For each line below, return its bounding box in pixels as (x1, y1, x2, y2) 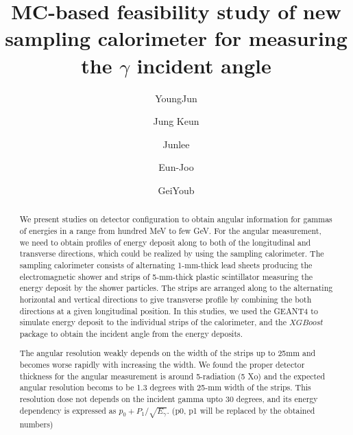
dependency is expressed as (19, 404, 117, 416)
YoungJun (155, 91, 197, 105)
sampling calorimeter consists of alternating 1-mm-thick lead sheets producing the (19, 259, 313, 270)
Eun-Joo (158, 160, 194, 174)
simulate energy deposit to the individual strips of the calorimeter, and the (19, 316, 287, 328)
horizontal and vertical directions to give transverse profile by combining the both (19, 293, 312, 305)
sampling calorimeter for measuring (5, 24, 348, 52)
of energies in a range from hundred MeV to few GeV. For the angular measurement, (19, 224, 321, 236)
